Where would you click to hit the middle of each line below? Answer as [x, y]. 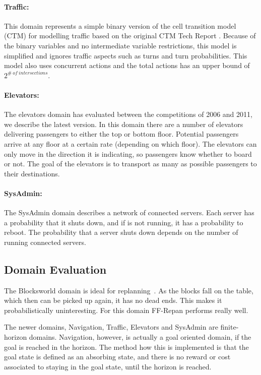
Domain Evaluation [55, 269]
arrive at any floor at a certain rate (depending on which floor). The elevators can [130, 143]
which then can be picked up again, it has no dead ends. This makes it [113, 300]
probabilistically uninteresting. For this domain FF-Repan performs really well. [126, 310]
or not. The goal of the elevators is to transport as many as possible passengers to [130, 164]
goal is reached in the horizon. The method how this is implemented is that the [126, 347]
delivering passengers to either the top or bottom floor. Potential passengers [121, 134]
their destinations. [32, 173]
